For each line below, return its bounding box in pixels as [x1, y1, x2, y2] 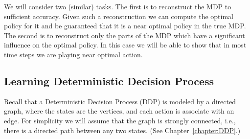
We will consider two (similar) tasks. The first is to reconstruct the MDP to [4, 1, 231, 11]
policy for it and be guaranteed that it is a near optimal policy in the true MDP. [4, 21, 246, 31]
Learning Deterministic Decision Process [4, 73, 214, 88]
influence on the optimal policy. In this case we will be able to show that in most [4, 40, 247, 50]
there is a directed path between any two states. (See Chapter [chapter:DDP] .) [4, 125, 241, 135]
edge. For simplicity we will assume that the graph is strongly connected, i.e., [4, 115, 236, 125]
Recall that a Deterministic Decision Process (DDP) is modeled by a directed [4, 96, 236, 106]
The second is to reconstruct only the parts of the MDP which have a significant [4, 30, 245, 40]
